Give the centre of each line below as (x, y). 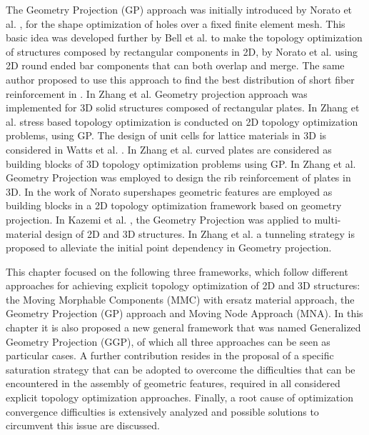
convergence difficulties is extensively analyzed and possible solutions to (162, 411)
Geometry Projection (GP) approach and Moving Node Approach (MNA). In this (184, 313)
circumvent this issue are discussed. (83, 425)
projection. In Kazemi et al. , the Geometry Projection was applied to (158, 219)
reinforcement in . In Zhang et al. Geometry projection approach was (157, 93)
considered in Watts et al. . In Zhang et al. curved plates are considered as (169, 149)
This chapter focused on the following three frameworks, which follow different (177, 271)
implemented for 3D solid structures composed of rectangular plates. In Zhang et (183, 107)
